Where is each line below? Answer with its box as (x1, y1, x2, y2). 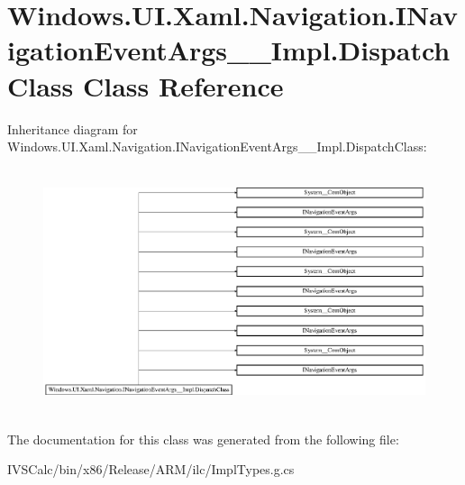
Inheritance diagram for (7, 119, 138, 138)
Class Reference (83, 67, 284, 104)
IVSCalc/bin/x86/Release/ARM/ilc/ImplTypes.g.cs (7, 460, 295, 479)
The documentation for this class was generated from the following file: (7, 429, 399, 448)
